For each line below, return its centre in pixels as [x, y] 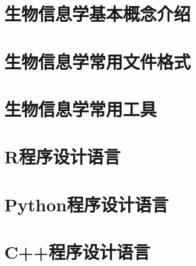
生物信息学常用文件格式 [98, 61]
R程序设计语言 [63, 156]
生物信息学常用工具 [81, 108]
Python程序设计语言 [87, 204]
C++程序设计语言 [77, 252]
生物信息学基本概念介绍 [98, 14]
